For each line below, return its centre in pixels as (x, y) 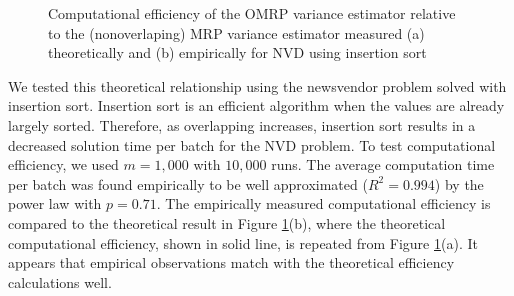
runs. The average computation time (383, 164)
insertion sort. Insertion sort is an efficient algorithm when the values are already (256, 105)
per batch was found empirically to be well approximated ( (188, 183)
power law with (55, 203)
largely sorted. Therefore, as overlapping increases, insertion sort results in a (242, 124)
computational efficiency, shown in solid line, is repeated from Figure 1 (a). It (243, 242)
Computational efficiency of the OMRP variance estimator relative (252, 13)
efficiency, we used (63, 164)
